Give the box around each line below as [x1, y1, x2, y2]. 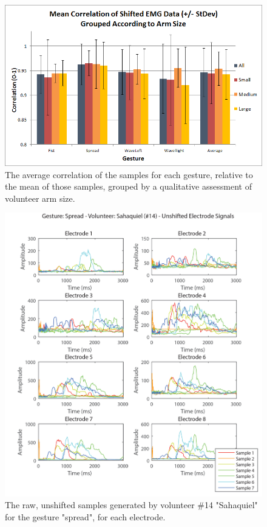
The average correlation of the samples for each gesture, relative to [5, 168, 253, 181]
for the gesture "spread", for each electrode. [5, 510, 166, 523]
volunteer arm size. [5, 191, 75, 204]
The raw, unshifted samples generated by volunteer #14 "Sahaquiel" [5, 498, 258, 511]
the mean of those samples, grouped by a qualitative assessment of [5, 180, 252, 193]
